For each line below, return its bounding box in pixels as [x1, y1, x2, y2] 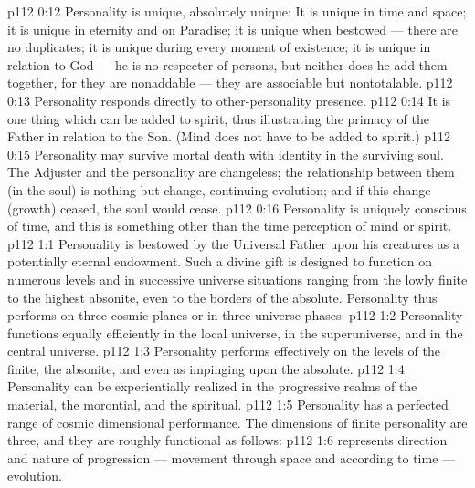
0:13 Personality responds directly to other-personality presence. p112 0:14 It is [7, 90, 451, 109]
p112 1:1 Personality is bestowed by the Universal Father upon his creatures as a [7, 234, 459, 253]
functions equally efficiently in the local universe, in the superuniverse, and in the [7, 323, 463, 342]
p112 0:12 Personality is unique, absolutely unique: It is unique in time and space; [7, 2, 467, 20]
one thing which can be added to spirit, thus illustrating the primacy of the [7, 109, 429, 128]
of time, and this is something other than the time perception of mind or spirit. [7, 216, 452, 235]
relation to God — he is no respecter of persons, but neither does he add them [7, 55, 448, 74]
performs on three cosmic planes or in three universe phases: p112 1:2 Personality [7, 306, 463, 325]
